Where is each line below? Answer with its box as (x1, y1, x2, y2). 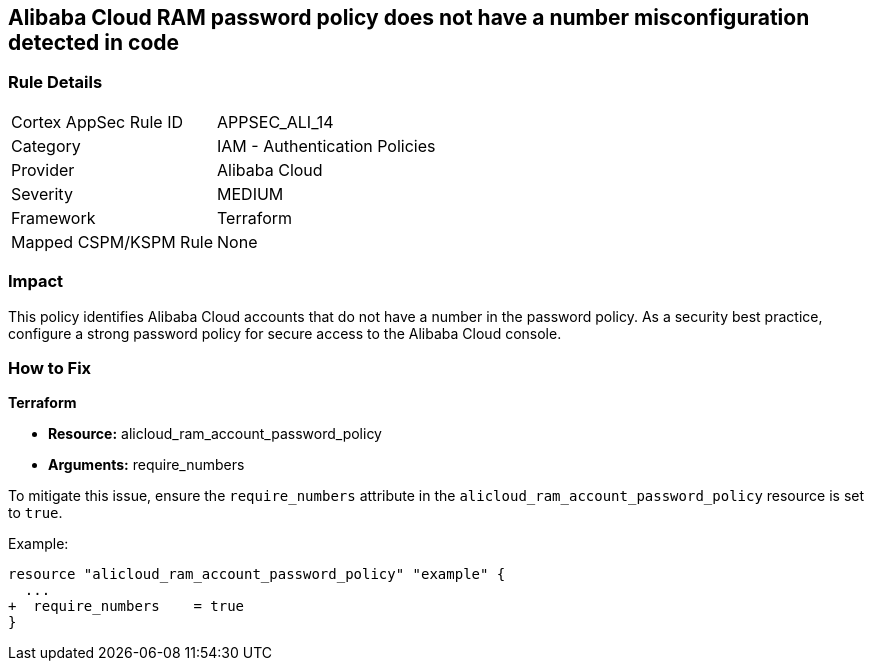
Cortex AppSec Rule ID (11, 111, 184, 132)
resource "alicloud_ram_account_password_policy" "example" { (8, 566, 506, 583)
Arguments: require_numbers (48, 456, 245, 474)
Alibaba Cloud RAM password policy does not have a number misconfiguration (8, 5, 810, 30)
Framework (11, 207, 96, 228)
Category (11, 135, 81, 156)
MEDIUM (217, 183, 284, 204)
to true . (8, 504, 63, 522)
